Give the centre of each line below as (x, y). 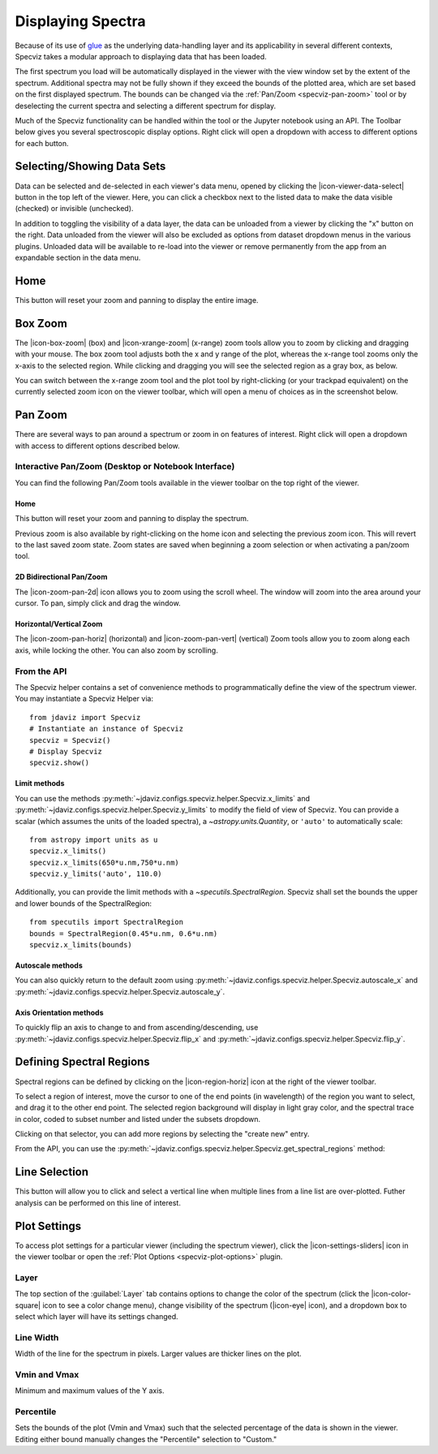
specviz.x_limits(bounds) (81, 945)
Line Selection (52, 1172)
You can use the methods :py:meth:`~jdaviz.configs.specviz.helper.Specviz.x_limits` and (163, 798)
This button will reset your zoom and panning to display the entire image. (137, 300)
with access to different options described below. (97, 446)
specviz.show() (60, 763)
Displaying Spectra (80, 21)
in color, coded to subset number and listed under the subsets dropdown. (138, 1119)
